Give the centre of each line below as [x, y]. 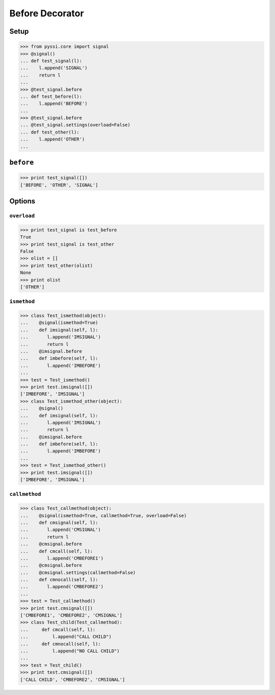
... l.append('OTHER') [52, 139]
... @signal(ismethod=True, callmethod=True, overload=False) [103, 515]
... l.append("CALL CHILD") [66, 637]
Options [22, 201]
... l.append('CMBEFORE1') [62, 558]
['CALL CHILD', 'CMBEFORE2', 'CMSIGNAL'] [73, 679]
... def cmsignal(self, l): [59, 523]
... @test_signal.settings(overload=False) [75, 125]
